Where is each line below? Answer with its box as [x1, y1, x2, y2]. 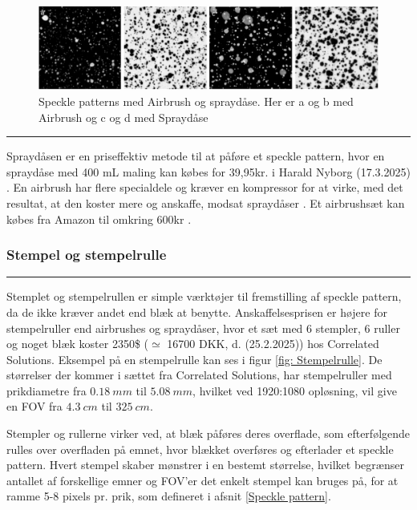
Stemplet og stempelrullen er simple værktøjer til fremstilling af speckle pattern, [6, 288, 402, 305]
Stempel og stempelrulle [6, 245, 167, 265]
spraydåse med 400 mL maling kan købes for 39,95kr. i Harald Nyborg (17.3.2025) [6, 163, 411, 180]
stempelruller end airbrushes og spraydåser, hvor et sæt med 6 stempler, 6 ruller [6, 319, 400, 336]
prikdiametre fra [6, 382, 87, 399]
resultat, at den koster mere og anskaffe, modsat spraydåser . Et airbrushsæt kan [6, 194, 405, 211]
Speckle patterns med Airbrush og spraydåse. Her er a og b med [38, 92, 354, 109]
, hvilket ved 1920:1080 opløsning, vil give [192, 382, 397, 399]
